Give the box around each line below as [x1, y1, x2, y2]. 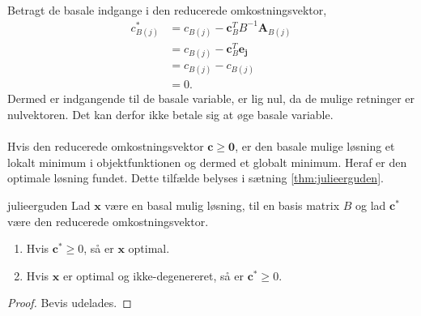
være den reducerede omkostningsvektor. [7, 212, 209, 229]
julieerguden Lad [7, 196, 91, 213]
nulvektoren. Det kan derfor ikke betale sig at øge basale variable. [7, 105, 334, 122]
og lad [355, 196, 386, 213]
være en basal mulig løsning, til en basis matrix [104, 196, 340, 213]
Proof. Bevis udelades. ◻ [7, 294, 132, 311]
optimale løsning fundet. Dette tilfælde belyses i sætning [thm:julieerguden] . [7, 169, 384, 186]
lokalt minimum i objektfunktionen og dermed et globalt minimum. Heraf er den [7, 153, 407, 170]
